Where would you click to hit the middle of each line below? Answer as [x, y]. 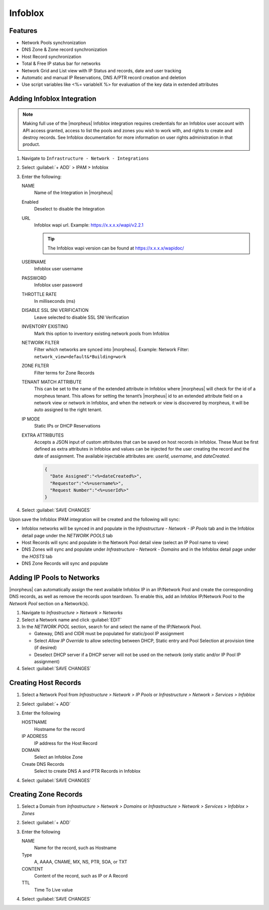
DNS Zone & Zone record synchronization [64, 49]
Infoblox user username [59, 269]
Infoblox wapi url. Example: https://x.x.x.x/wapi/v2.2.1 [89, 225]
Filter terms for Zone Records [64, 373]
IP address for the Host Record [66, 743]
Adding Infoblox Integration [53, 99]
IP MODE [31, 419]
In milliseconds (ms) [55, 301]
